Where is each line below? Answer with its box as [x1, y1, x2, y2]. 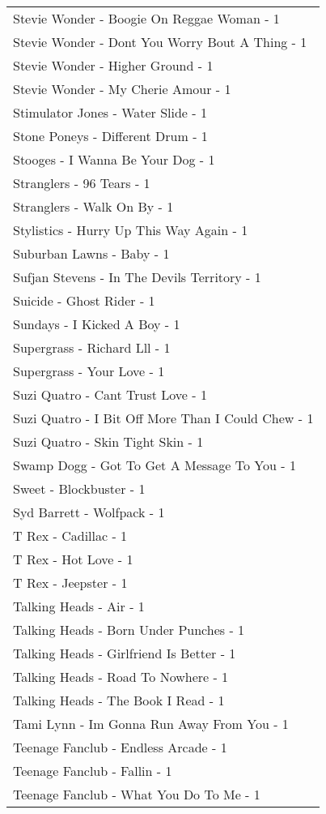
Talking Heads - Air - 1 [13, 597, 145, 615]
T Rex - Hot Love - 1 [13, 550, 133, 568]
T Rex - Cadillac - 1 [13, 526, 128, 545]
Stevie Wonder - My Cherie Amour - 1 [13, 79, 231, 98]
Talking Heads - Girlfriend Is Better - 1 [13, 644, 236, 662]
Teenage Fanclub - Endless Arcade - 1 [13, 738, 227, 756]
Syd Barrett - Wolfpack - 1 [13, 503, 165, 521]
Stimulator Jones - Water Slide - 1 [13, 103, 207, 122]
